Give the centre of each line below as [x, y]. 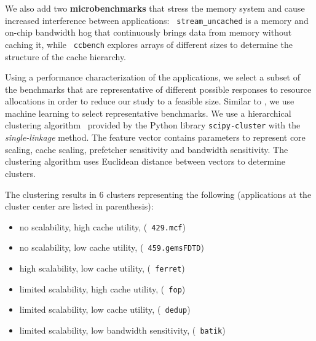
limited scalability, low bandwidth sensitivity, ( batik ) [122, 330]
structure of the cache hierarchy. [66, 56]
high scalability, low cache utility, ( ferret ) [102, 268]
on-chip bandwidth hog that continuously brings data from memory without [148, 32]
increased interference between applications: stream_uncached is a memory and [157, 20]
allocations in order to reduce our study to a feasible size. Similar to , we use [150, 101]
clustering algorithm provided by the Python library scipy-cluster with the [153, 125]
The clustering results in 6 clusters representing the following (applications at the [158, 194]
